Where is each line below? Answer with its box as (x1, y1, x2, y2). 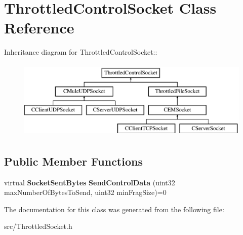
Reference (4, 17, 74, 38)
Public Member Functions (4, 153, 143, 169)
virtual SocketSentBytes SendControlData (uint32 (4, 177, 175, 187)
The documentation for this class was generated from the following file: (4, 204, 224, 214)
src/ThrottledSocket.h (4, 221, 72, 231)
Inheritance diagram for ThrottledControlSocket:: (4, 47, 157, 57)
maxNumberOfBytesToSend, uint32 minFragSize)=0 (4, 187, 167, 198)
